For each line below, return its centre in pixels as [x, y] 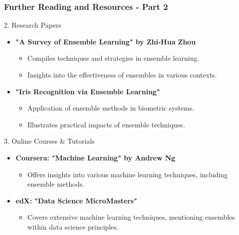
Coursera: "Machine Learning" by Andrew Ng [95, 157]
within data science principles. [73, 226]
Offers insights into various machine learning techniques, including [127, 174]
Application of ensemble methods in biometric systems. [111, 108]
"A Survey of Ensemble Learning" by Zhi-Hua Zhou [106, 41]
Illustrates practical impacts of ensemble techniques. [106, 124]
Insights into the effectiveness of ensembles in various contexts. [122, 75]
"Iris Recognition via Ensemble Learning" [88, 91]
